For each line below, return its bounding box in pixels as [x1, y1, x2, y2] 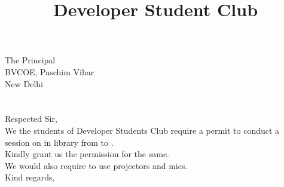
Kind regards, [5, 171, 55, 183]
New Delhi [5, 77, 43, 90]
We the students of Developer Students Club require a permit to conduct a [5, 124, 280, 136]
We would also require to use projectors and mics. [5, 159, 188, 171]
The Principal [5, 54, 56, 66]
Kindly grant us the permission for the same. [5, 148, 169, 160]
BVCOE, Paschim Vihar [5, 65, 94, 78]
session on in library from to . [5, 136, 114, 148]
